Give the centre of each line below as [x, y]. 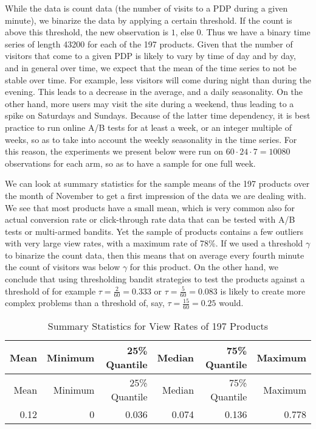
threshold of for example [50, 291]
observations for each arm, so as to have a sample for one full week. [130, 163]
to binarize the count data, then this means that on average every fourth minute [155, 255]
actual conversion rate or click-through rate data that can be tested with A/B [150, 219]
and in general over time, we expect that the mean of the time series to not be [151, 67]
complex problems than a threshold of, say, [85, 303]
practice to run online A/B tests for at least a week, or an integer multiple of [148, 127]
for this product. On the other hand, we [204, 267]
